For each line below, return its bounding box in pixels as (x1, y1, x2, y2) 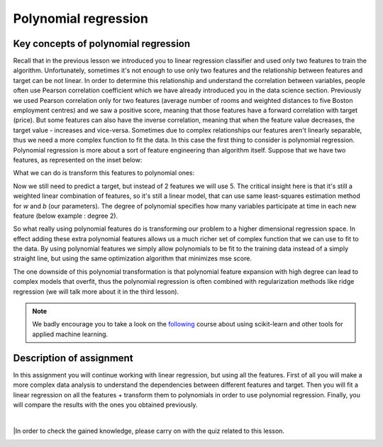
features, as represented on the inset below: (13, 155, 143, 164)
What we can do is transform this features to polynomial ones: (13, 169, 195, 177)
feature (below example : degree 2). (13, 211, 118, 220)
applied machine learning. (32, 330, 109, 338)
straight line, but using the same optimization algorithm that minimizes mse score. (13, 254, 252, 263)
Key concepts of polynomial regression (13, 38, 191, 50)
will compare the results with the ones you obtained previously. (13, 400, 198, 409)
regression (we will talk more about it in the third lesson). (13, 287, 179, 296)
